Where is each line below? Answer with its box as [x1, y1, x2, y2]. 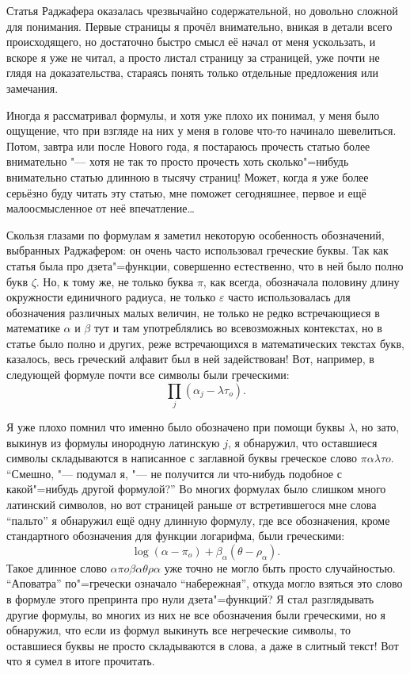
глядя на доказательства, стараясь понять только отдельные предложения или [6, 64, 378, 81]
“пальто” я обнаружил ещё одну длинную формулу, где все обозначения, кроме [6, 511, 390, 528]
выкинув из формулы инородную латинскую [6, 434, 220, 450]
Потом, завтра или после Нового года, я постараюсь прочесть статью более [6, 137, 370, 154]
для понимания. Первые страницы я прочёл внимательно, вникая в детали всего [6, 17, 393, 34]
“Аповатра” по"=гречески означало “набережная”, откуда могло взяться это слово [6, 575, 403, 592]
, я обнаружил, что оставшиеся [227, 434, 378, 450]
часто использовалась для [228, 289, 351, 305]
